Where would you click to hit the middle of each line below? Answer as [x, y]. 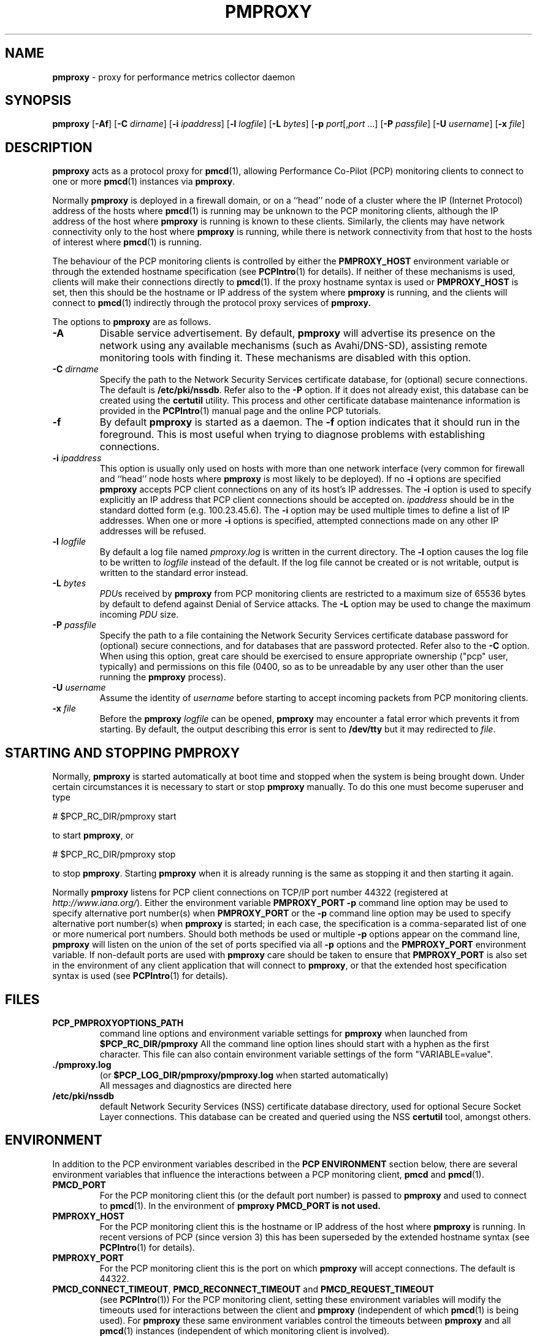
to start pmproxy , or [93, 835]
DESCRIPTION [49, 147]
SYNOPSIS [38, 101]
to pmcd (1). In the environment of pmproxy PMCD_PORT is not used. [240, 1205]
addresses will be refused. [153, 531]
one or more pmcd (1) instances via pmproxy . [144, 182]
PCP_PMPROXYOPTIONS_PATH [118, 1023]
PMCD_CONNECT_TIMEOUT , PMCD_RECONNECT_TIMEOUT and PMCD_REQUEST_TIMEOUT [243, 1289]
